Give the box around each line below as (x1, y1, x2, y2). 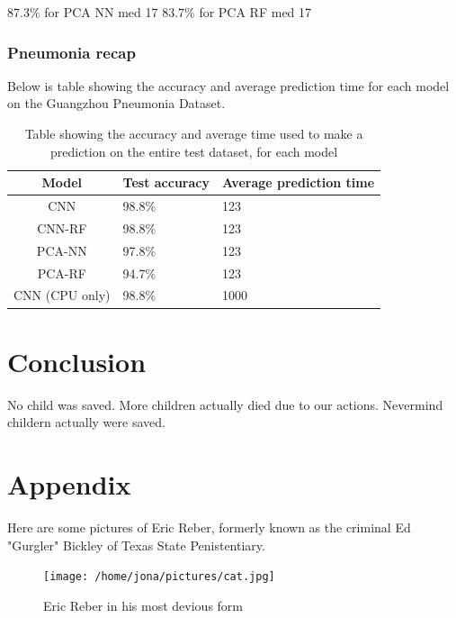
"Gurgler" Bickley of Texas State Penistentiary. (7, 535, 265, 554)
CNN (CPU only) (13, 286, 111, 304)
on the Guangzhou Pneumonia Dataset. (7, 94, 226, 113)
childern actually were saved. (7, 413, 165, 432)
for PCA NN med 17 (44, 3, 158, 21)
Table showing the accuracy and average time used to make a (24, 124, 363, 142)
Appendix (7, 466, 131, 502)
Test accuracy (122, 173, 210, 192)
